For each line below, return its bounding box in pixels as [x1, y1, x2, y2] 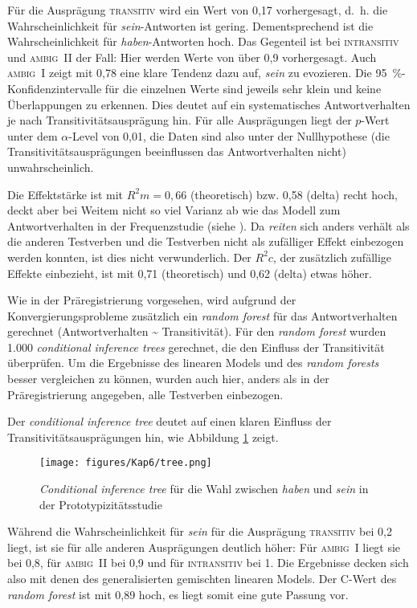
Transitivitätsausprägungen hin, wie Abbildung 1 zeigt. [7, 428, 279, 445]
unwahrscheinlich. [7, 158, 94, 175]
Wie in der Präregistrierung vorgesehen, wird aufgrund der [7, 292, 296, 308]
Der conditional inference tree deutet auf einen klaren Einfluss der [7, 413, 332, 430]
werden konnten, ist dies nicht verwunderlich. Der [7, 248, 251, 265]
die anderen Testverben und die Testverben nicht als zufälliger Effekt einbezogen [7, 233, 404, 250]
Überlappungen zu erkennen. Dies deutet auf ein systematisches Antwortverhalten [7, 96, 411, 112]
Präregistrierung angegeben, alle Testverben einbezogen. [7, 386, 284, 402]
